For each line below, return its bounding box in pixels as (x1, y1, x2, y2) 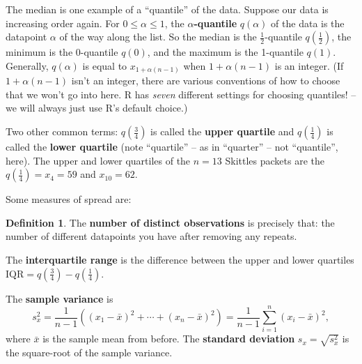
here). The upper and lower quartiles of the (6, 153, 191, 167)
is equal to (82, 58, 127, 73)
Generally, (6, 58, 49, 73)
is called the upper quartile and (150, 124, 294, 139)
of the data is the (271, 15, 345, 30)
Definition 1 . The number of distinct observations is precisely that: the (6, 215, 335, 229)
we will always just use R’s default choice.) (6, 100, 188, 115)
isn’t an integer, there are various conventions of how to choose (71, 73, 340, 88)
